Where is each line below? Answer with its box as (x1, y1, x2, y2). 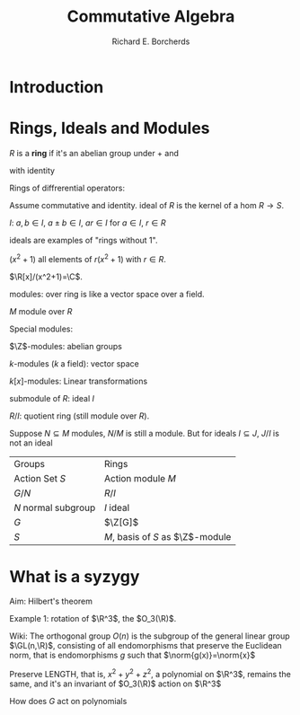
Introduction (9, 76, 104, 97)
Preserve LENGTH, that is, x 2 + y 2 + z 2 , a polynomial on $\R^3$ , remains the (9, 667, 292, 680)
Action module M (103, 472, 177, 484)
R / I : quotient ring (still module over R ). (9, 410, 150, 421)
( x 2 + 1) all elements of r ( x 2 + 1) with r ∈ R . (9, 252, 166, 264)
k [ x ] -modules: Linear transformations (9, 375, 148, 386)
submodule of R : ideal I (9, 393, 94, 403)
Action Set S (13, 472, 66, 484)
